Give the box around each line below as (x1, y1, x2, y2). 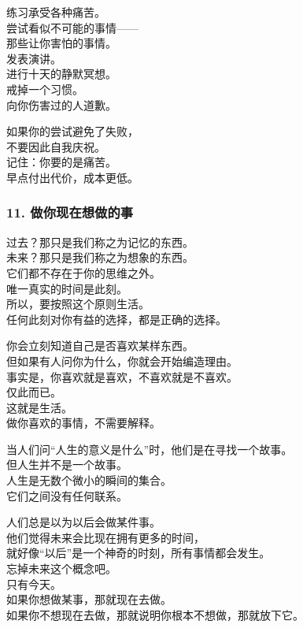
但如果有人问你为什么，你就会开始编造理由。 (6, 352, 238, 369)
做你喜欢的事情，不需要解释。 (6, 414, 161, 431)
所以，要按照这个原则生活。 (6, 295, 150, 312)
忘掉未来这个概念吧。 (6, 560, 116, 577)
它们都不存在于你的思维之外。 (6, 264, 161, 281)
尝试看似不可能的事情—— (6, 19, 139, 35)
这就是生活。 (6, 399, 72, 415)
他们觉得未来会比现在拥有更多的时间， (6, 529, 205, 545)
